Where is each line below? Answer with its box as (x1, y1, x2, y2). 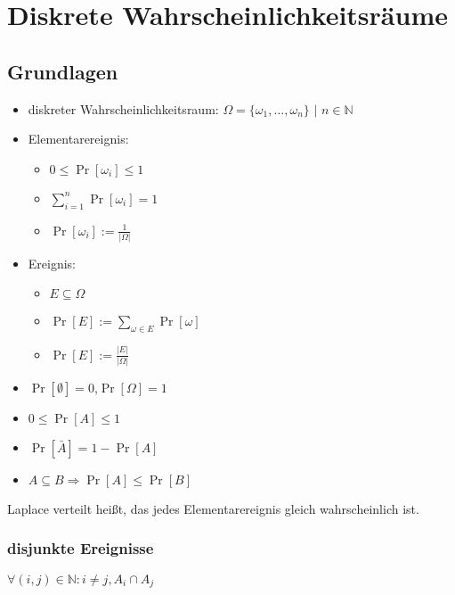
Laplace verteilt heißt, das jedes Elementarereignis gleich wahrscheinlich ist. (7, 499, 419, 517)
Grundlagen (7, 57, 118, 85)
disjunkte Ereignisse (7, 537, 154, 559)
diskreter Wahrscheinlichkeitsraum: (28, 99, 219, 118)
